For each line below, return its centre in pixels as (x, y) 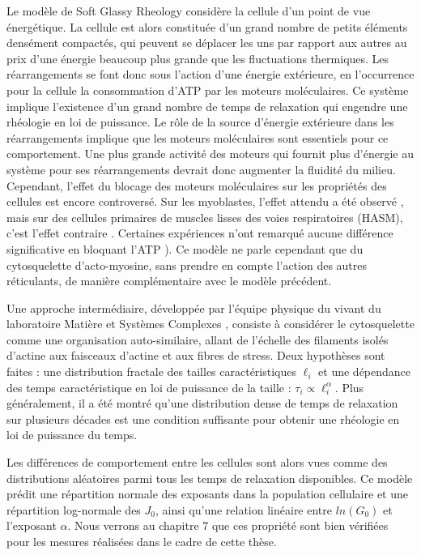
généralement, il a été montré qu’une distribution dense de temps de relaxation (202, 403)
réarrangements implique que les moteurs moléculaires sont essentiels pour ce (198, 137)
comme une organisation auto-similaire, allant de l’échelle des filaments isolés (198, 339)
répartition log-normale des (74, 509)
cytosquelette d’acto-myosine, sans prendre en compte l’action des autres (187, 265)
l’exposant (32, 525)
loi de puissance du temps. (72, 435)
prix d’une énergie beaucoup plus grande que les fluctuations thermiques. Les (198, 58)
